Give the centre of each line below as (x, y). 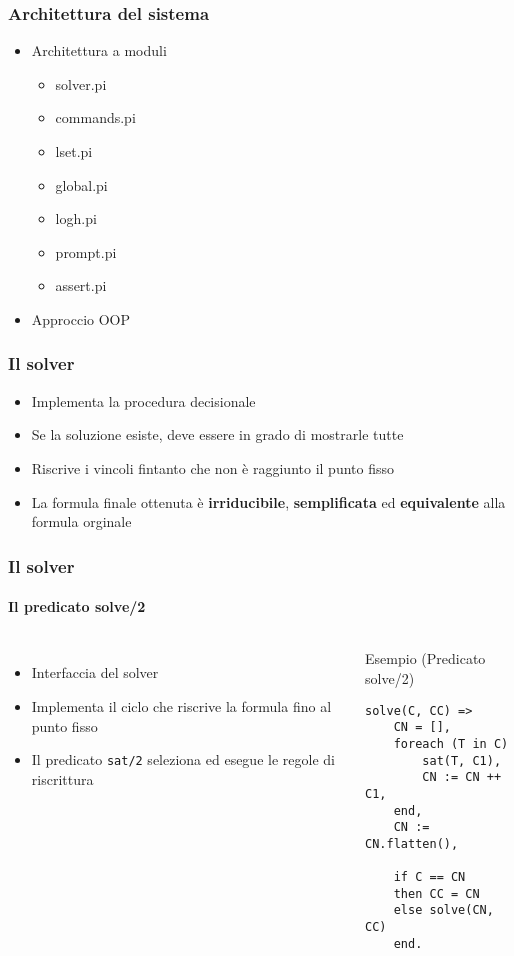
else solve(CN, (443, 910)
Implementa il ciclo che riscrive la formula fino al (181, 705)
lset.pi (74, 151)
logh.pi (76, 218)
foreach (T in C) (451, 743)
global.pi (81, 184)
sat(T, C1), (462, 760)
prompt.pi (86, 251)
